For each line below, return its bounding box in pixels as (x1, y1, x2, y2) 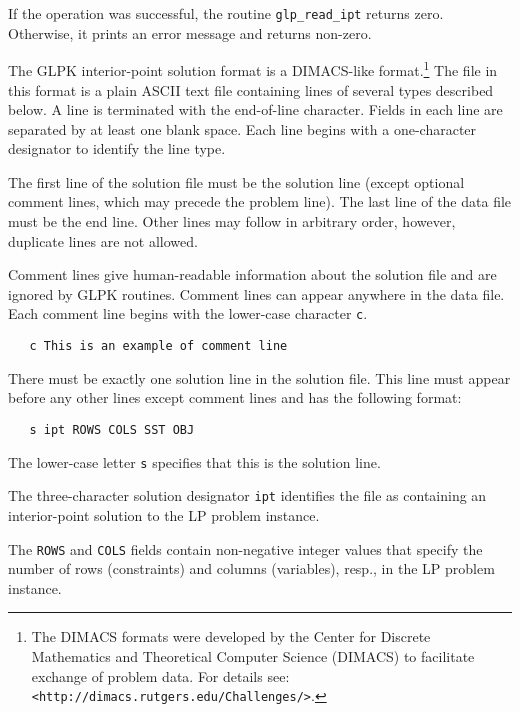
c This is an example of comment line (29, 339, 288, 354)
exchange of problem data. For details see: (31, 665, 290, 686)
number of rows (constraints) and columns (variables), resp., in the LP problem (8, 558, 495, 579)
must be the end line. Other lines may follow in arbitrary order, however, (8, 211, 456, 232)
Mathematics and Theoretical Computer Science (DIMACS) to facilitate (31, 645, 475, 666)
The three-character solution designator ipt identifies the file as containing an (8, 485, 487, 506)
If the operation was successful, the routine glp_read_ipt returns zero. (8, 3, 444, 23)
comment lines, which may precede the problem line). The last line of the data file (8, 191, 512, 212)
